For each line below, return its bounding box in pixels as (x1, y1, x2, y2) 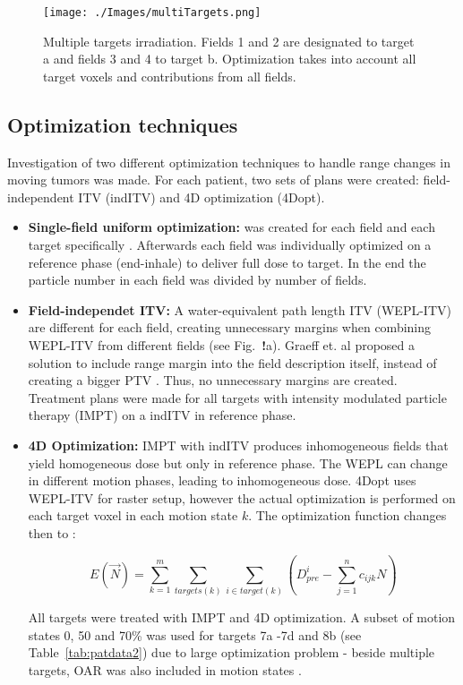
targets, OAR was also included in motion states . (28, 661, 302, 680)
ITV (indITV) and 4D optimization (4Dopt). (78, 187, 325, 206)
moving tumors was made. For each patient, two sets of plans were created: (7, 170, 419, 189)
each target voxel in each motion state (28, 506, 238, 525)
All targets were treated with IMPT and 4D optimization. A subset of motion (28, 608, 456, 627)
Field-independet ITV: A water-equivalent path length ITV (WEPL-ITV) (28, 300, 451, 319)
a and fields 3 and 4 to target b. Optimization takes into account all (43, 49, 416, 68)
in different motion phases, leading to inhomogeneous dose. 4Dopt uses (28, 471, 416, 490)
